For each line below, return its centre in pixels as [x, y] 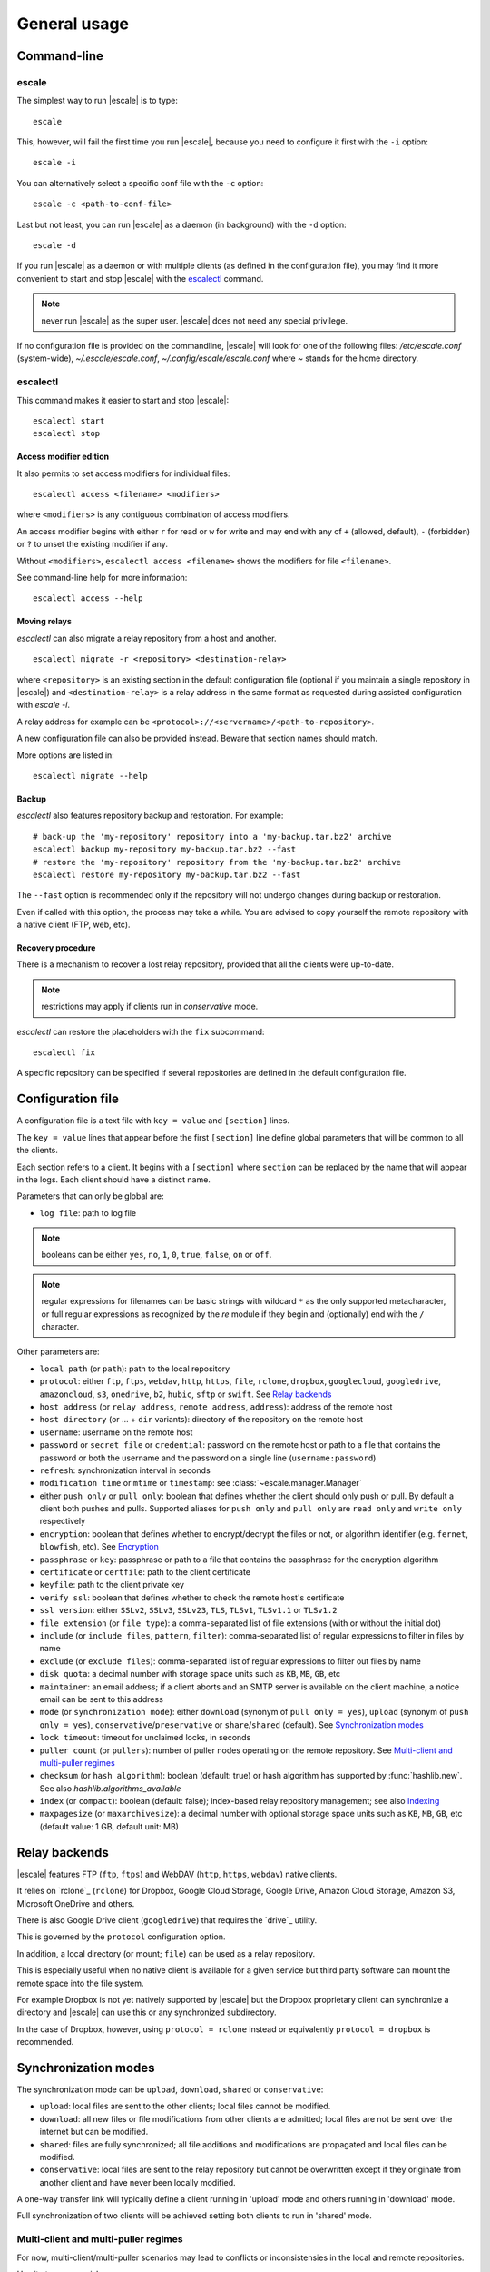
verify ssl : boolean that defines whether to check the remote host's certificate [192, 1597]
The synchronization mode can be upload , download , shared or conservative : [170, 2089]
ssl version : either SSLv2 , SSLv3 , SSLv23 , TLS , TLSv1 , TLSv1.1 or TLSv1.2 [188, 1610]
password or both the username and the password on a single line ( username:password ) [208, 1458]
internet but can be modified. [94, 2132]
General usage [73, 24]
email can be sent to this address [101, 1699]
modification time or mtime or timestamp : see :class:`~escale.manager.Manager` [201, 1483]
